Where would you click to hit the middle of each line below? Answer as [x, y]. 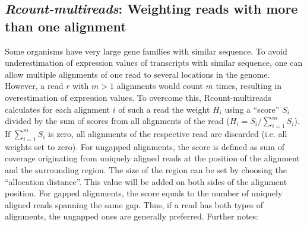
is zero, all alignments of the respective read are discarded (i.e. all [168, 133]
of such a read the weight [164, 109]
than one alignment [66, 26]
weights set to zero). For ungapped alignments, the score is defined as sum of [145, 146]
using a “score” [252, 109]
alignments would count [160, 86]
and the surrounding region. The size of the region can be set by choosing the [146, 169]
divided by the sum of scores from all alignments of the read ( [117, 121]
